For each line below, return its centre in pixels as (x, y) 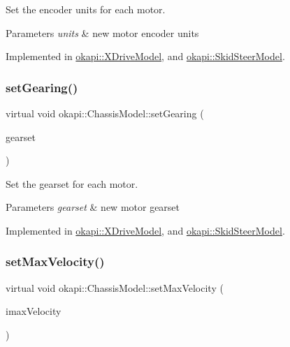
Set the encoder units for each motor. (86, 9)
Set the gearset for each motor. (72, 183)
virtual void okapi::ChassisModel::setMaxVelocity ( (115, 287)
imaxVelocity (34, 311)
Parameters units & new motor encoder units (102, 32)
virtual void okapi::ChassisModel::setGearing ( (105, 113)
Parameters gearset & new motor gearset (93, 207)
